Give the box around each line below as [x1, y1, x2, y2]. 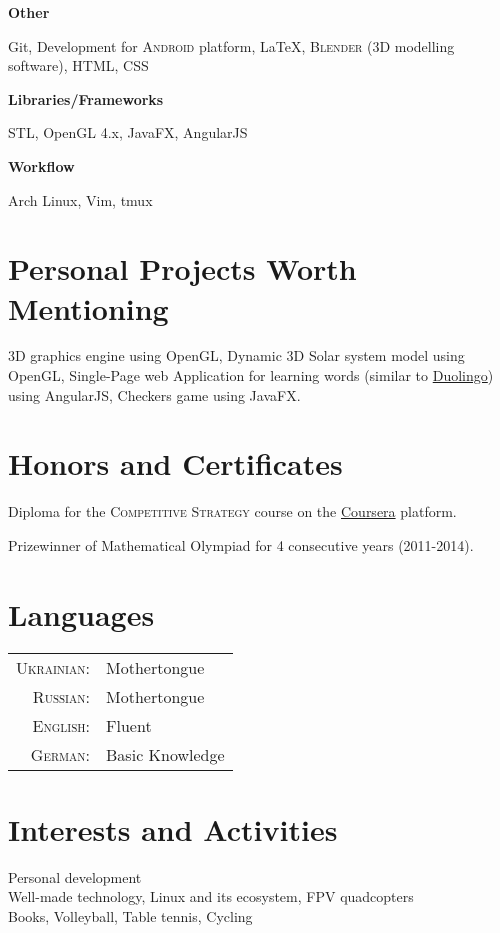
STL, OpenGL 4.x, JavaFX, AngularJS [8, 122, 248, 143]
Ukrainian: [16, 655, 91, 679]
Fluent [106, 713, 152, 737]
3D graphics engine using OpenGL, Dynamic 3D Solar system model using [8, 345, 465, 366]
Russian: [32, 684, 91, 708]
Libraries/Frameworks [8, 88, 164, 109]
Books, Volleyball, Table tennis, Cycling [8, 906, 253, 926]
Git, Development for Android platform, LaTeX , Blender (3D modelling [8, 35, 455, 56]
